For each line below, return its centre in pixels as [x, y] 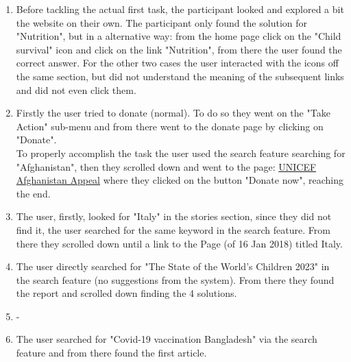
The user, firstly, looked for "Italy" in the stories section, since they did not [174, 216]
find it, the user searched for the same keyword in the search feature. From [173, 229]
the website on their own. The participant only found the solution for [161, 22]
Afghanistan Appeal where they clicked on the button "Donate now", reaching [180, 180]
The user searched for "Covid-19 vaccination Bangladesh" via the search [167, 339]
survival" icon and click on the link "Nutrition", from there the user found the [179, 49]
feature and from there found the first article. [111, 353]
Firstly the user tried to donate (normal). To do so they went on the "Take [173, 113]
